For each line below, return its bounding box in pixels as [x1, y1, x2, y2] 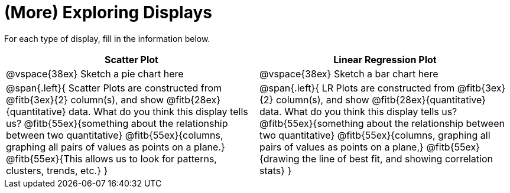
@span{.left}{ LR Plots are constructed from [259, 81, 455, 94]
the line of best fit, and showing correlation [302, 152, 493, 165]
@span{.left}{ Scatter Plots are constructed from [6, 81, 222, 94]
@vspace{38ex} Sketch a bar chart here [259, 67, 438, 80]
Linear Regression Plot [333, 53, 437, 66]
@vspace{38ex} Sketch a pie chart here [6, 67, 184, 80]
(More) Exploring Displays [4, 2, 212, 22]
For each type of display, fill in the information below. [4, 33, 210, 44]
